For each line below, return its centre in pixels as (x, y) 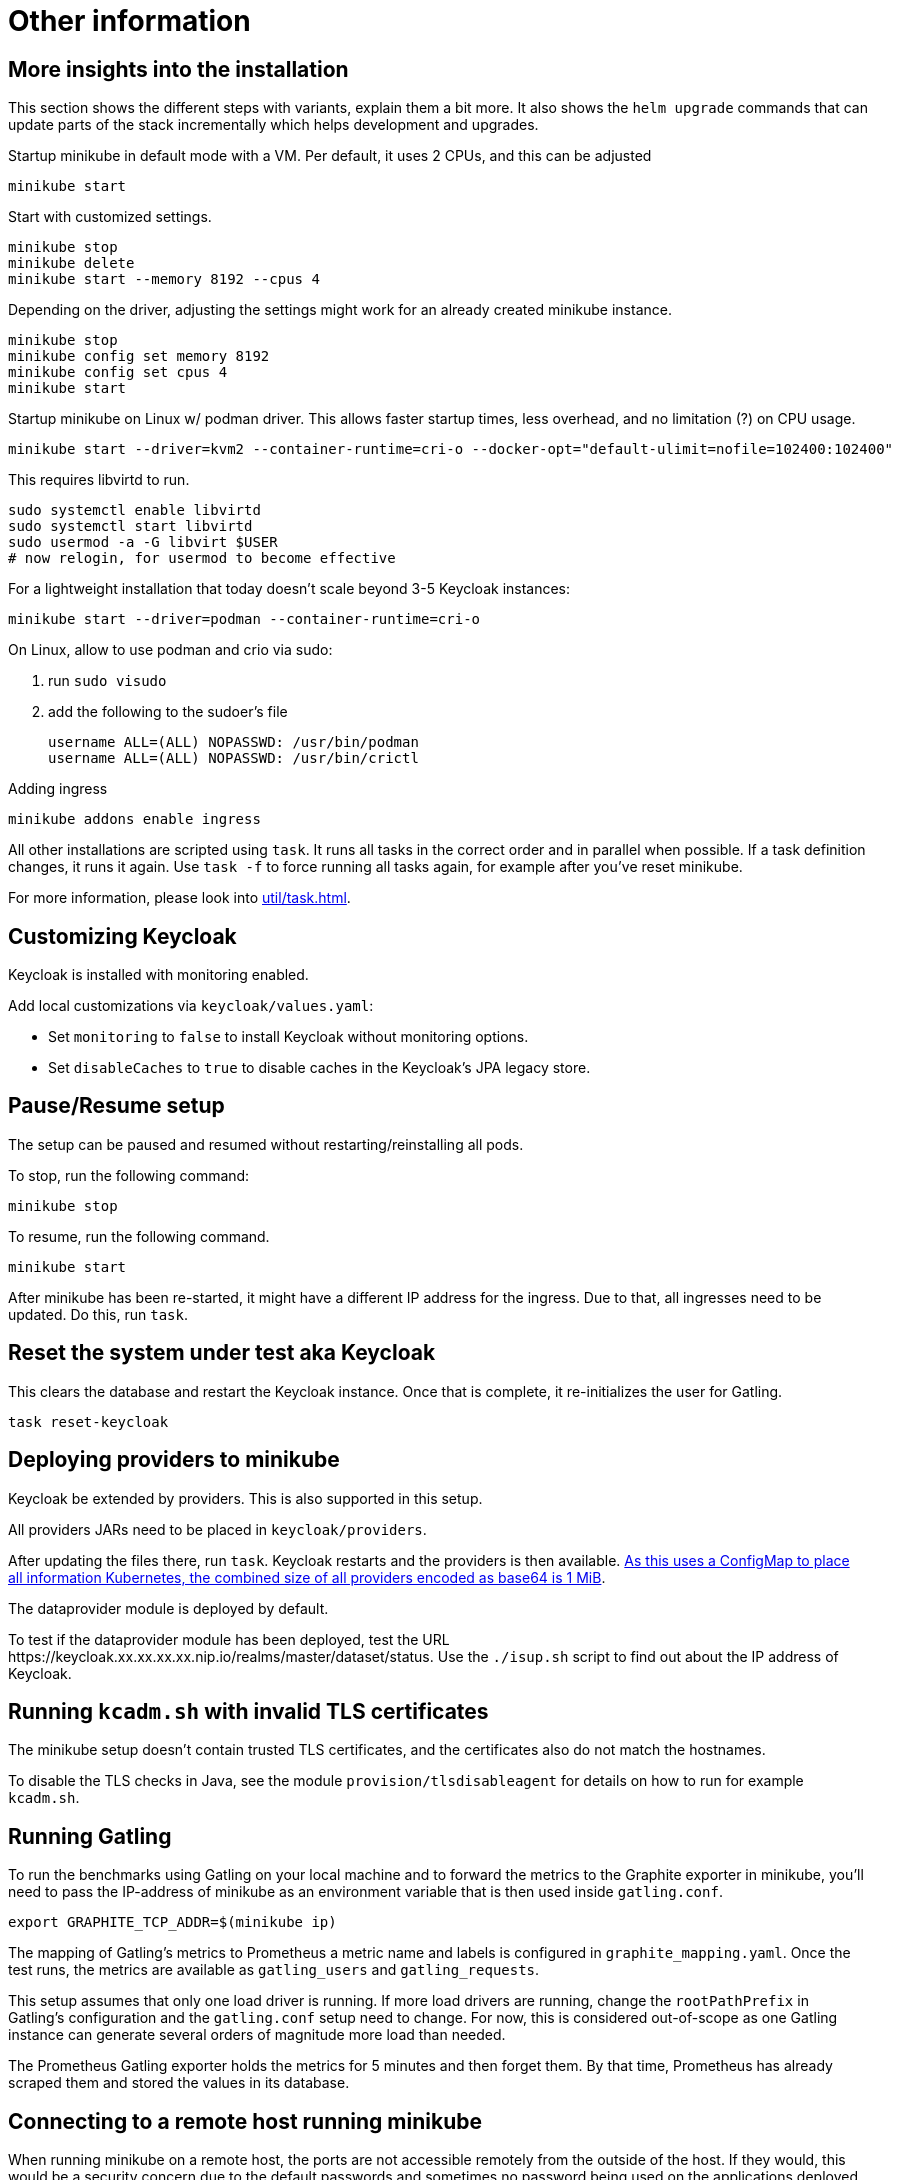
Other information (129, 21)
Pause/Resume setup (116, 1106)
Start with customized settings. (110, 217)
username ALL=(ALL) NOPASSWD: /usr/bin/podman (233, 742)
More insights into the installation (178, 69)
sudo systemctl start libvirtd (130, 526)
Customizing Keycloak (122, 936)
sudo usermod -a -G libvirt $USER (143, 542)
